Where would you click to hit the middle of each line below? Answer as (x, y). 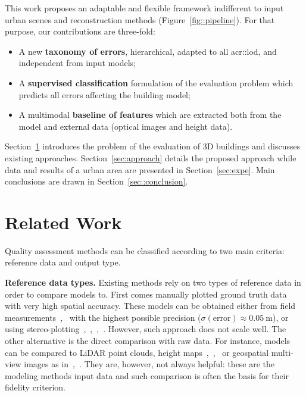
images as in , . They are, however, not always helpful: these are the (149, 364)
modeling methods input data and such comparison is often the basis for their (147, 375)
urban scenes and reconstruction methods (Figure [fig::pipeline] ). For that (140, 19)
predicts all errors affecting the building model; (104, 94)
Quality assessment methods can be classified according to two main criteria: (145, 250)
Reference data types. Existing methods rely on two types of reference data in (153, 282)
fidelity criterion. (35, 387)
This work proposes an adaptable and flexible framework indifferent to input (144, 8)
